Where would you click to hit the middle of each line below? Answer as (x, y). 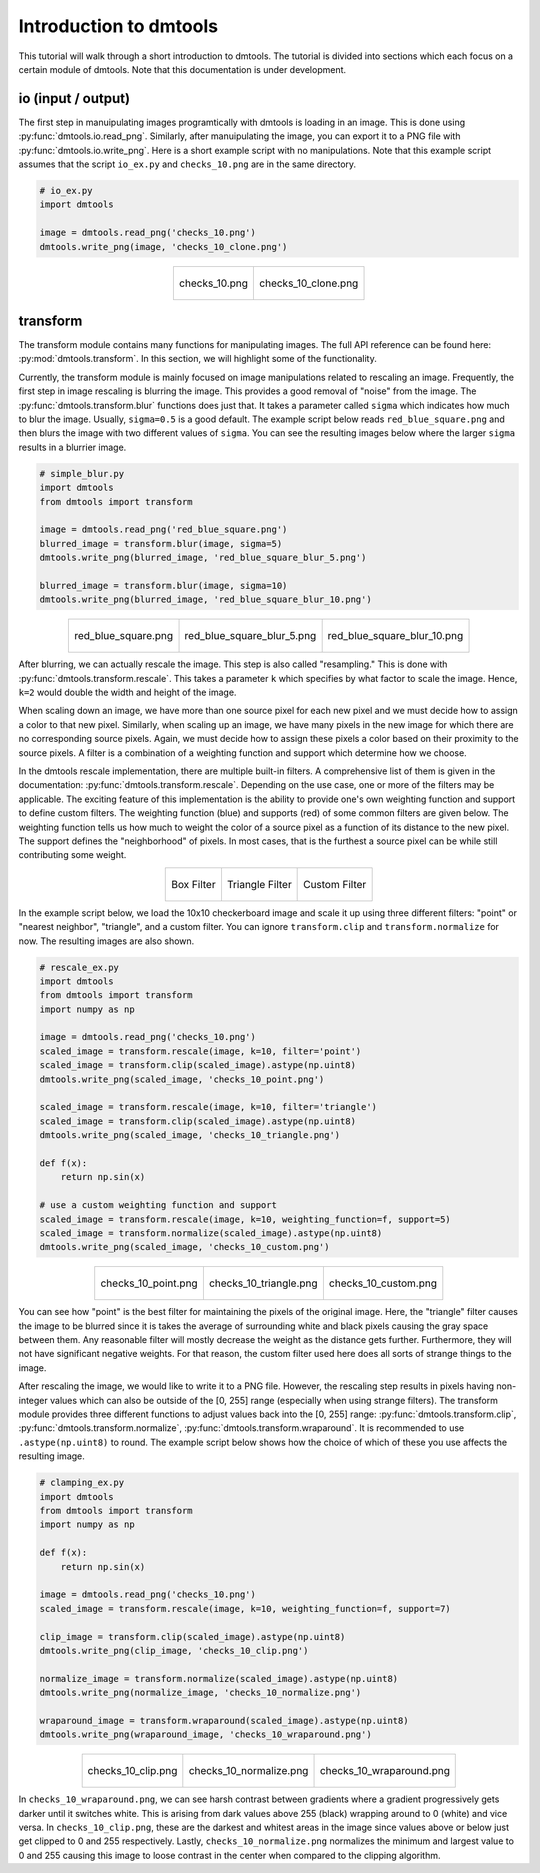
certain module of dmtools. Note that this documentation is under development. (182, 69)
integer (33, 1400)
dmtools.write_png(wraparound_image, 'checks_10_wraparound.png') (205, 1734)
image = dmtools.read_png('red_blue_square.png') (163, 529)
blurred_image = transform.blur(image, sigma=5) (161, 543)
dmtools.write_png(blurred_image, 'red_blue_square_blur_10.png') (205, 599)
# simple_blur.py (82, 473)
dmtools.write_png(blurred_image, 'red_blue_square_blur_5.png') (203, 558)
